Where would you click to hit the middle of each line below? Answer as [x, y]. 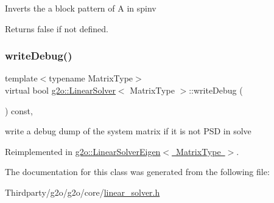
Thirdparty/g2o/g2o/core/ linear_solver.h [83, 192]
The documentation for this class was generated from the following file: [137, 172]
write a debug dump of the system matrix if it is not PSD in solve [128, 131]
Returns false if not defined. [57, 28]
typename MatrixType [91, 78]
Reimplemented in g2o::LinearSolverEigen [83, 151]
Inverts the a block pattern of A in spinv [81, 8]
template [21, 78]
